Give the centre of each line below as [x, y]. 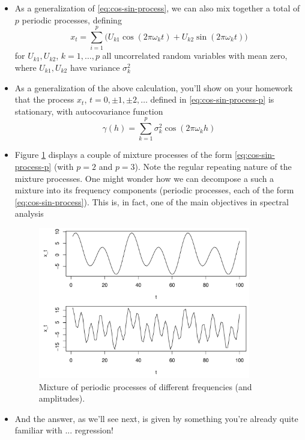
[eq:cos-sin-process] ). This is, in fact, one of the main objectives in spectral [152, 201]
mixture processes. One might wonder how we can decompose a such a [144, 178]
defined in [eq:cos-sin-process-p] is [212, 99]
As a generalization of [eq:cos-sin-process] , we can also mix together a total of [157, 8]
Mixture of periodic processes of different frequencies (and [145, 386]
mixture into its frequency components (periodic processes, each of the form [154, 190]
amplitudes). [62, 398]
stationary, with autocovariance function [89, 111]
